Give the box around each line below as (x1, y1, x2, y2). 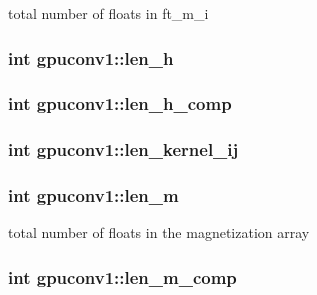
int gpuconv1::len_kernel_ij (8, 137, 239, 162)
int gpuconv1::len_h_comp (8, 91, 232, 116)
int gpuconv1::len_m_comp (8, 264, 237, 289)
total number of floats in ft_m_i (8, 3, 209, 23)
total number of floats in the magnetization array (8, 222, 310, 243)
